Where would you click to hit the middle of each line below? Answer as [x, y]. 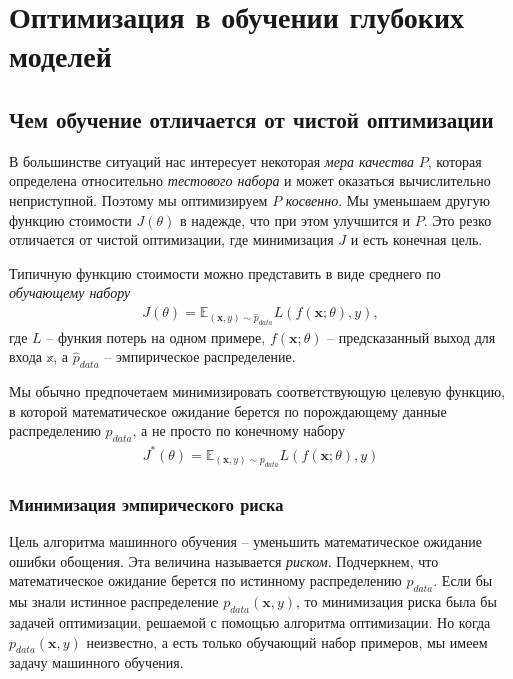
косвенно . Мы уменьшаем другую [387, 199]
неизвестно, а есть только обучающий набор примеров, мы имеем [287, 641]
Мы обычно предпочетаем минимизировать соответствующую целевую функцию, [257, 391]
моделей [60, 55]
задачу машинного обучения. [96, 662]
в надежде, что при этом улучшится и [295, 219]
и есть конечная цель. [416, 239]
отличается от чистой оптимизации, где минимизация [171, 239]
